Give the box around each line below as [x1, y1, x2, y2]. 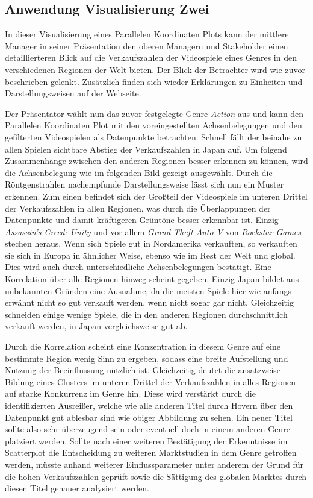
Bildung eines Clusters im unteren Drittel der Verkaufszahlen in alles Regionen [5, 375, 296, 388]
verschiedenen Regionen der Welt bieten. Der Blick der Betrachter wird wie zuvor [5, 63, 305, 75]
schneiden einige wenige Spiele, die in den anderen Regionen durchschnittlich [5, 307, 288, 320]
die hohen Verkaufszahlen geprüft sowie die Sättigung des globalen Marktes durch [5, 470, 307, 482]
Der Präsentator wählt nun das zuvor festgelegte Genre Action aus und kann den [5, 107, 304, 119]
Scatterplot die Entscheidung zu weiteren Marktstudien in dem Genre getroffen [5, 446, 297, 459]
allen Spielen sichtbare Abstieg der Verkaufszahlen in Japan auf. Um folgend [5, 142, 287, 155]
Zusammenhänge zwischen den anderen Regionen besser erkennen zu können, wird [5, 154, 308, 167]
